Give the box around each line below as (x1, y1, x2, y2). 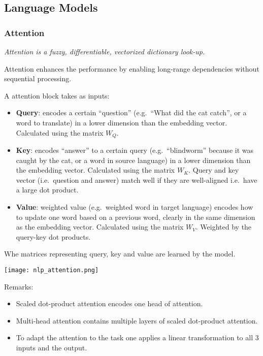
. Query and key (188, 165, 239, 175)
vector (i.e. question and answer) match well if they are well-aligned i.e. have (16, 174, 257, 185)
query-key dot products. (16, 231, 91, 242)
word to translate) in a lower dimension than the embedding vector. (16, 117, 227, 127)
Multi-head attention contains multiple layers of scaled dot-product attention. (16, 315, 258, 326)
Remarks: (4, 281, 34, 292)
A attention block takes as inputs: (4, 90, 110, 101)
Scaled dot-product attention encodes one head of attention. (16, 298, 203, 309)
